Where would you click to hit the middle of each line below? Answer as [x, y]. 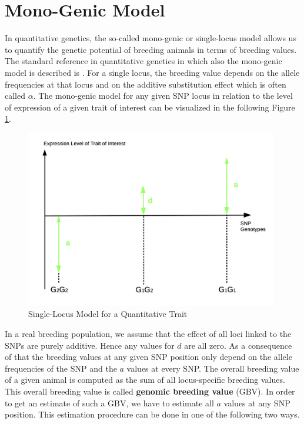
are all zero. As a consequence [238, 345]
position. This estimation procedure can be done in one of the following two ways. [152, 414]
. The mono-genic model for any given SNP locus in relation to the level [163, 96]
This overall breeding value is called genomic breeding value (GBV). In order [150, 391]
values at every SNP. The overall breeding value [213, 368]
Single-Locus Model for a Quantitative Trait [108, 314]
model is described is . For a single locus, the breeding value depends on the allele [152, 72]
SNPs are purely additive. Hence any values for [90, 345]
